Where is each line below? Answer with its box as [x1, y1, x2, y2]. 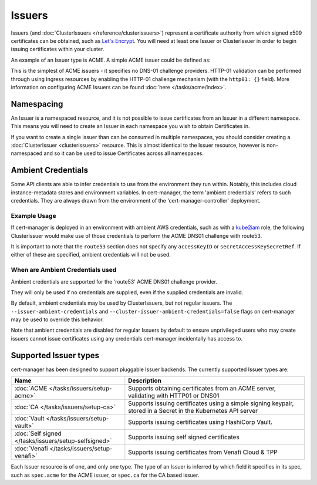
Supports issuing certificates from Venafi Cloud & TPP [128, 448, 278, 456]
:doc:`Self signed [14, 429, 62, 437]
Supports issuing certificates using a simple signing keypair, [128, 399, 294, 407]
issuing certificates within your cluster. [11, 46, 104, 53]
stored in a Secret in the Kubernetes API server [128, 407, 258, 415]
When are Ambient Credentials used [11, 266, 117, 274]
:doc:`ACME [14, 385, 48, 393]
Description [128, 376, 161, 385]
